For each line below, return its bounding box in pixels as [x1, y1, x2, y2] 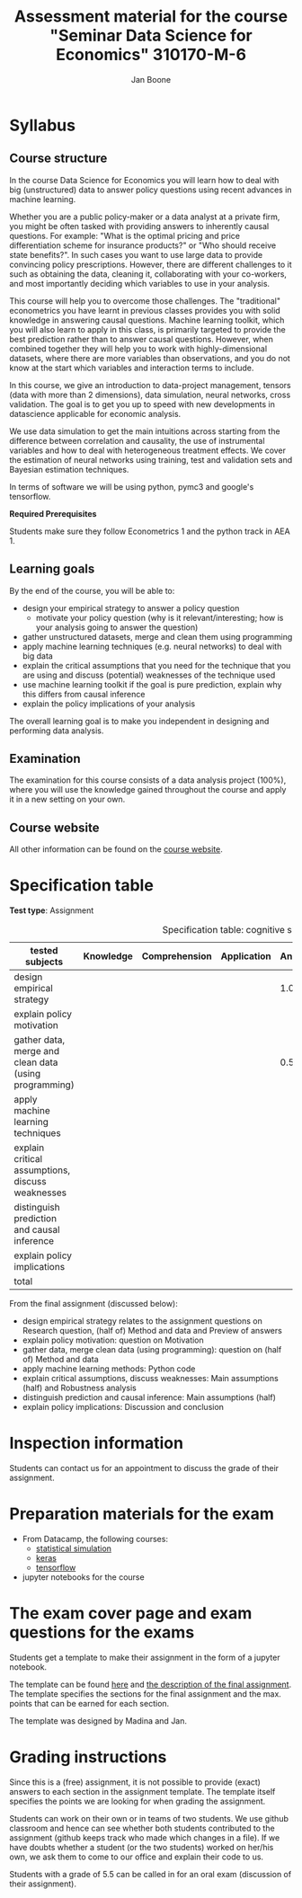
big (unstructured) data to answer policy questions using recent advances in [9, 184, 292, 195]
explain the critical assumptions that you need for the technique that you [22, 660, 291, 670]
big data [22, 650, 54, 661]
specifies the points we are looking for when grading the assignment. [9, 1796, 266, 1806]
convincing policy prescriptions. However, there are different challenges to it [9, 259, 292, 270]
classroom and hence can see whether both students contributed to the [9, 1823, 276, 1833]
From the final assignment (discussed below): [9, 1299, 178, 1309]
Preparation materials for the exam [9, 1503, 274, 1524]
